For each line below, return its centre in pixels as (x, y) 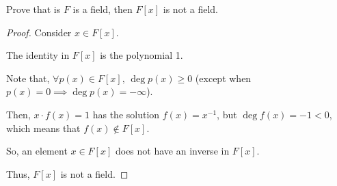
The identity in (38, 55)
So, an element (37, 151)
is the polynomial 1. (141, 55)
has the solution (126, 114)
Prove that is (33, 9)
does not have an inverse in (172, 151)
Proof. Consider (39, 32)
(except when (223, 78)
